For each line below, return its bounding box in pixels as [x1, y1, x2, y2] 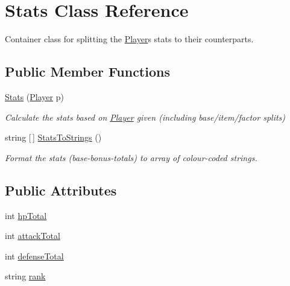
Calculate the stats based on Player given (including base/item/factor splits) [5, 110, 286, 123]
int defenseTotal [5, 249, 64, 262]
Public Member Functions [5, 62, 170, 81]
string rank [5, 270, 46, 282]
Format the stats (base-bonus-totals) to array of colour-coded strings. [5, 151, 257, 164]
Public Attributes [5, 180, 117, 199]
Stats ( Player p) [5, 90, 64, 103]
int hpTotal [5, 209, 47, 221]
